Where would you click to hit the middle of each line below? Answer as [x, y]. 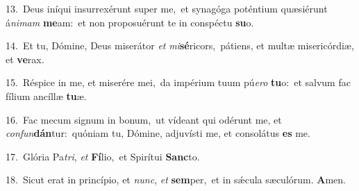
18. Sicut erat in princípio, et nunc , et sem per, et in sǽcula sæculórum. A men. [176, 180]
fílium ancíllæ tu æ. [46, 95]
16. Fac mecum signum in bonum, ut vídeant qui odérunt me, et [144, 119]
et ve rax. [25, 59]
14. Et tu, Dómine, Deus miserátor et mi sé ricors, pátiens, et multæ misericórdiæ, [180, 45]
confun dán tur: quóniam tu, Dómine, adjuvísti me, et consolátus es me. [158, 133]
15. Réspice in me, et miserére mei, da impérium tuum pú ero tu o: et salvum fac [178, 82]
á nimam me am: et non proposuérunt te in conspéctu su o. [130, 22]
